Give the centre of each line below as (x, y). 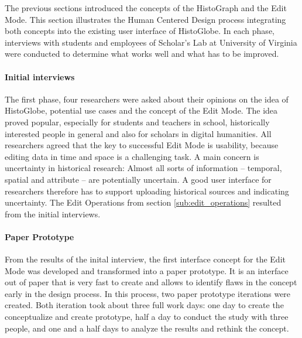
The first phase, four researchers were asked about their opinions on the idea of (147, 99)
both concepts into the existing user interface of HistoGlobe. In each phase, (140, 31)
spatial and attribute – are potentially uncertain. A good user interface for (138, 179)
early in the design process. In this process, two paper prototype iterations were (148, 293)
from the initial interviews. (53, 214)
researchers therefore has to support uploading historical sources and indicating (147, 191)
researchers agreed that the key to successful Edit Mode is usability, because (142, 145)
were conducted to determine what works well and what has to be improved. (142, 54)
